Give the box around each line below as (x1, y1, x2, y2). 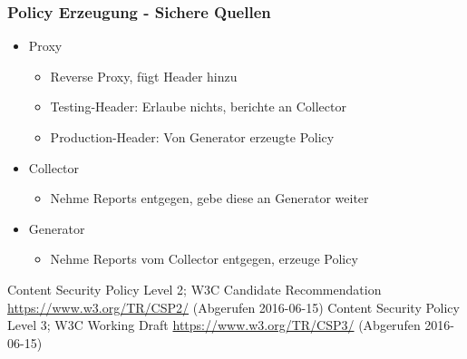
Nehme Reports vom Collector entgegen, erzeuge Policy (50, 249, 358, 268)
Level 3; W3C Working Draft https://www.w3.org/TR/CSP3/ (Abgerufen (7, 315, 421, 335)
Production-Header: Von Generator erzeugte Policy (50, 128, 335, 146)
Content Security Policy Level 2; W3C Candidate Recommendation (7, 279, 382, 298)
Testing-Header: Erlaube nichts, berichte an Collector (50, 97, 346, 116)
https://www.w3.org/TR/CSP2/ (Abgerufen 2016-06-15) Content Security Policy (7, 297, 460, 316)
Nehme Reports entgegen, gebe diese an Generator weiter (50, 189, 369, 208)
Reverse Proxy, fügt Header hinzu (50, 66, 238, 85)
